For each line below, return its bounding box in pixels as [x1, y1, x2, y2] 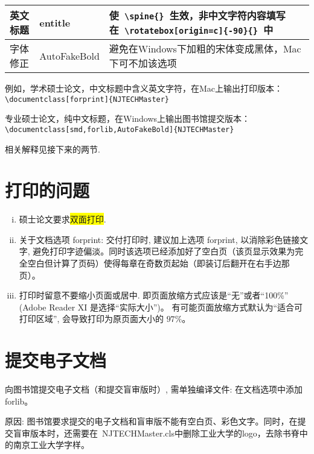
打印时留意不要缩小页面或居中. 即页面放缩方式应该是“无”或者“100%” [19, 289, 289, 301]
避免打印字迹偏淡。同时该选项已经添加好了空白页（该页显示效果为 [33, 245, 295, 257]
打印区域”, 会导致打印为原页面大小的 [19, 312, 164, 325]
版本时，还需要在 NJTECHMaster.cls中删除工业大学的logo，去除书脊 [30, 426, 300, 439]
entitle [39, 15, 71, 30]
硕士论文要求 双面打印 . [19, 213, 106, 225]
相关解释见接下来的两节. [5, 142, 100, 155]
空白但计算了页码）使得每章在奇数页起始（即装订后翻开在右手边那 [27, 257, 290, 269]
